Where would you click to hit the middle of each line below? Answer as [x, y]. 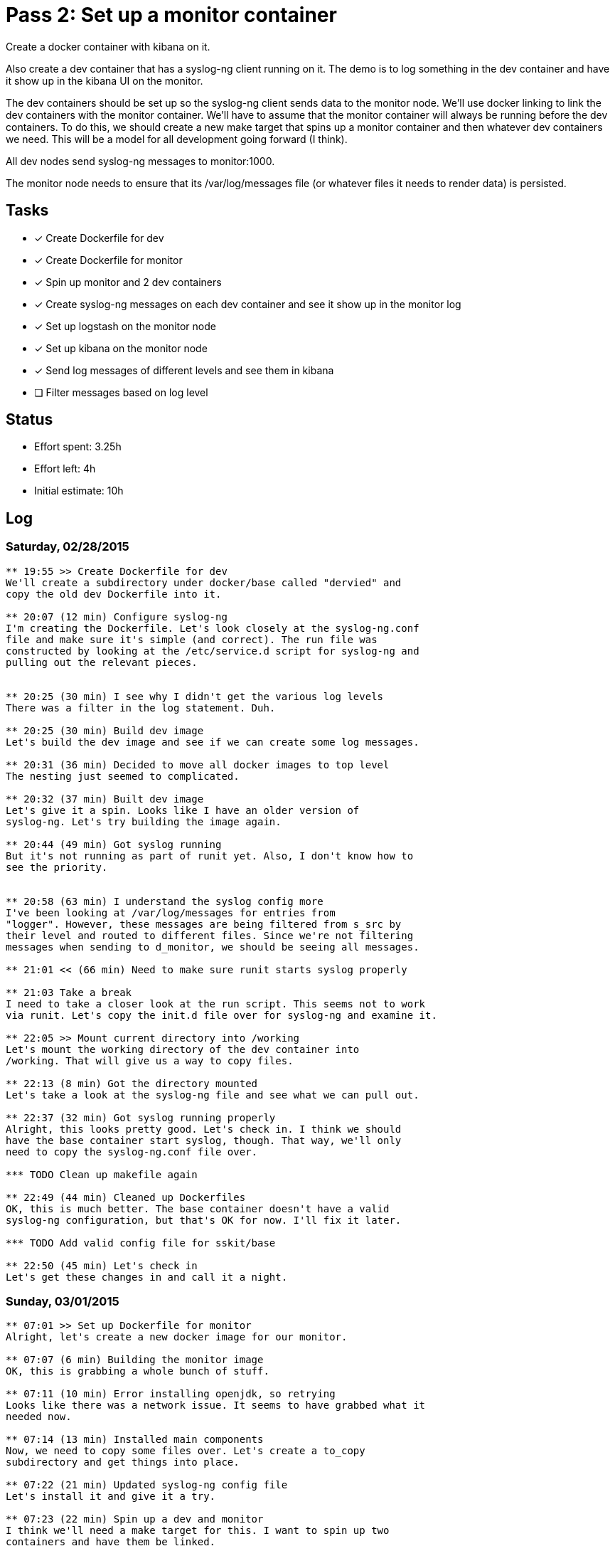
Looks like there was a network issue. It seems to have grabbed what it [216, 1406]
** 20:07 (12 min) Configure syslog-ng [117, 616]
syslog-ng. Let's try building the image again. [144, 821]
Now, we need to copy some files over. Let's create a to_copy [186, 1451]
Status [30, 420]
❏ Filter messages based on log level [121, 392]
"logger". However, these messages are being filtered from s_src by [204, 924]
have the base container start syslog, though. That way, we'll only [204, 1140]
